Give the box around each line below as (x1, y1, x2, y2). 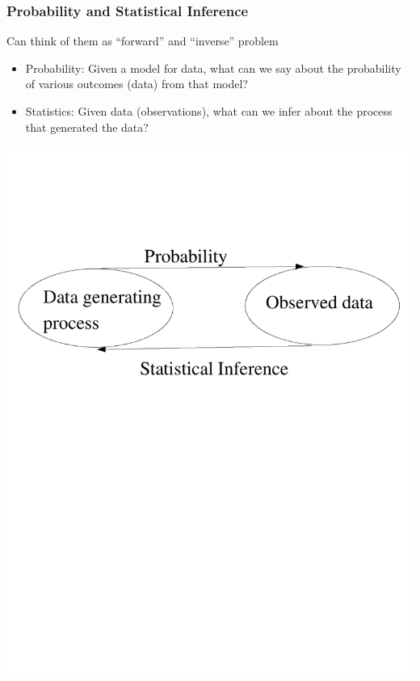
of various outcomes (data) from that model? (25, 75, 248, 92)
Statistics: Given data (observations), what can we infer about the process (25, 103, 393, 119)
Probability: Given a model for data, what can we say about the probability (25, 59, 401, 76)
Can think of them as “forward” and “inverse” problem (6, 32, 279, 49)
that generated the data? (25, 118, 149, 135)
